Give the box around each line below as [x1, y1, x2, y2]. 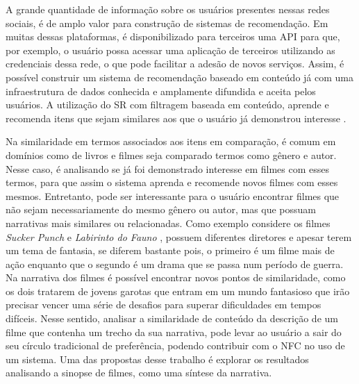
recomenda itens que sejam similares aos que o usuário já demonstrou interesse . [6, 110, 347, 125]
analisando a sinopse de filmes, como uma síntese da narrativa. [6, 365, 272, 380]
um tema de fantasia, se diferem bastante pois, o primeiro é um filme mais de [6, 243, 335, 258]
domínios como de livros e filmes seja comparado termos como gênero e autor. [6, 147, 337, 162]
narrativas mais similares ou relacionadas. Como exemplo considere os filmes [6, 215, 331, 230]
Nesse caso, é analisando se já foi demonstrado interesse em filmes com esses [6, 161, 329, 176]
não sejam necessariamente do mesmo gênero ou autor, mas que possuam [6, 202, 317, 217]
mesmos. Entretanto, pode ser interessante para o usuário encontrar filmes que [6, 188, 340, 203]
